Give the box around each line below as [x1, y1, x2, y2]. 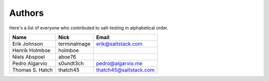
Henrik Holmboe [12, 47, 51, 54]
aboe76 [58, 53, 76, 60]
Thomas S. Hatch [12, 66, 53, 73]
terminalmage [58, 40, 91, 47]
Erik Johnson [12, 40, 43, 47]
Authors [9, 7, 44, 18]
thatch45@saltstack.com [96, 66, 155, 73]
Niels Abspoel [12, 53, 45, 60]
